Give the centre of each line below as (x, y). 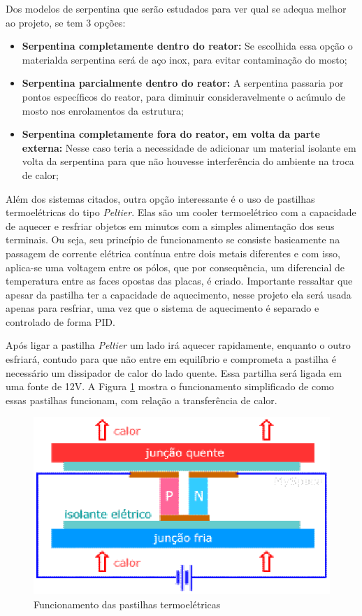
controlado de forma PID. (60, 321)
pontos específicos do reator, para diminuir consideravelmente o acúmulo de (183, 96)
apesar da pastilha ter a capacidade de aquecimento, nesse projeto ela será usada (179, 294)
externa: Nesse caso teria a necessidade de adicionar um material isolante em (189, 147)
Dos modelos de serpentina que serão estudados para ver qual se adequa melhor (176, 8)
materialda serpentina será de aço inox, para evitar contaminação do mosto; (184, 59)
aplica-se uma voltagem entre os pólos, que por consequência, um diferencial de (175, 267)
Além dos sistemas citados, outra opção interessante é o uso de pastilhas (160, 198)
